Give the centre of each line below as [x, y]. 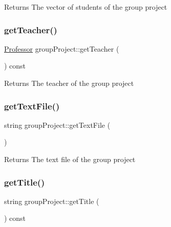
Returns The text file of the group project [70, 159]
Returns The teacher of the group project [69, 83]
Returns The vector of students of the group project [86, 7]
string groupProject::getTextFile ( [57, 124]
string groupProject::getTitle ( [52, 201]
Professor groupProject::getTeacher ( [62, 48]
